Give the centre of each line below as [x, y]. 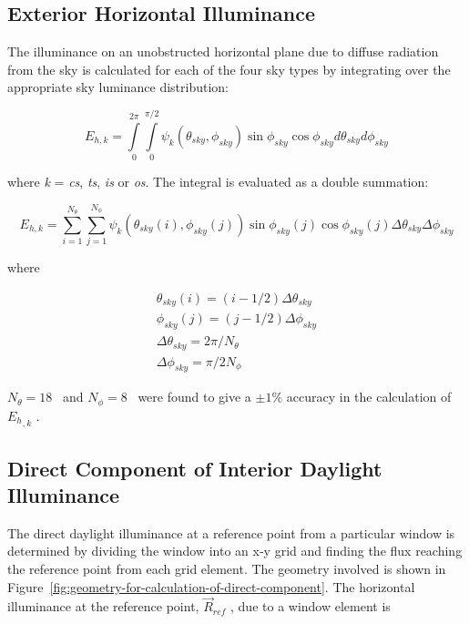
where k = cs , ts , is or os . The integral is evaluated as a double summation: [218, 182]
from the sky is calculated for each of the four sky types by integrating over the [229, 69]
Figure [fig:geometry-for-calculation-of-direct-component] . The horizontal [211, 586]
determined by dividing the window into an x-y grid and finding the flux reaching [235, 551]
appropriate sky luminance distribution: [118, 87]
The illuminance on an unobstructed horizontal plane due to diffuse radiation [223, 51]
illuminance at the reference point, [103, 606]
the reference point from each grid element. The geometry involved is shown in [227, 568]
